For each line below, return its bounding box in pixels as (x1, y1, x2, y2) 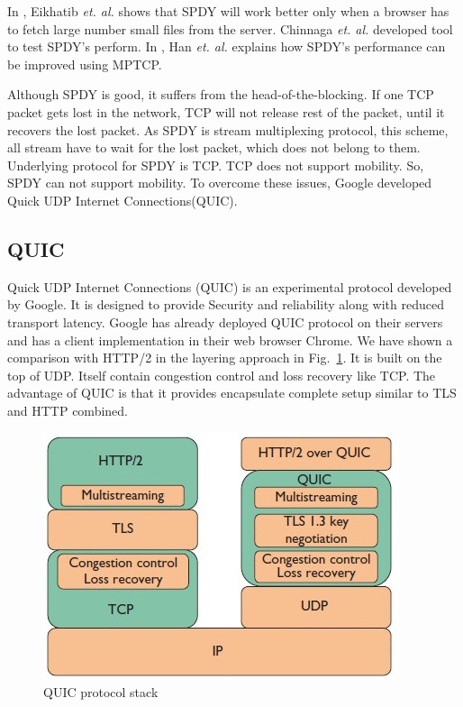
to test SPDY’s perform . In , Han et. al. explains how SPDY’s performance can (7, 37, 446, 56)
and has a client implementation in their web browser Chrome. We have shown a (7, 330, 453, 349)
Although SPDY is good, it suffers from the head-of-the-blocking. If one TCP (7, 85, 434, 104)
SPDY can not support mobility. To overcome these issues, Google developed (7, 173, 432, 192)
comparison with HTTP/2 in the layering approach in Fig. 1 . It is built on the (7, 348, 442, 367)
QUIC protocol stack (43, 683, 159, 702)
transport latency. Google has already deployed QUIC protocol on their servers (7, 312, 443, 331)
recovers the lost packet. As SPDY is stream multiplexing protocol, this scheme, (7, 120, 449, 139)
